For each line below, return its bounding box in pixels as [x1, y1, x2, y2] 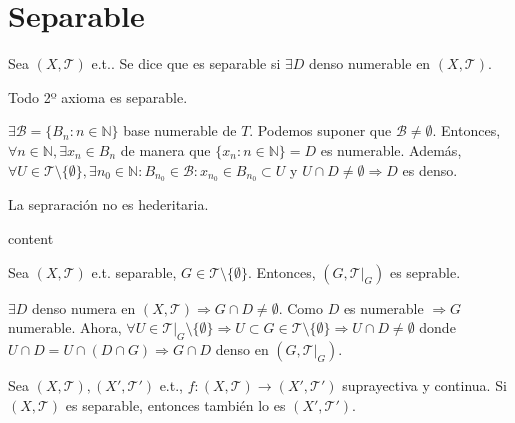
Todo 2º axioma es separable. [8, 86, 188, 107]
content [8, 227, 54, 248]
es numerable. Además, [320, 139, 462, 160]
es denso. [402, 159, 458, 180]
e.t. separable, [91, 261, 177, 282]
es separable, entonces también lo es [65, 394, 286, 415]
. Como [278, 297, 323, 318]
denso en [215, 338, 269, 359]
